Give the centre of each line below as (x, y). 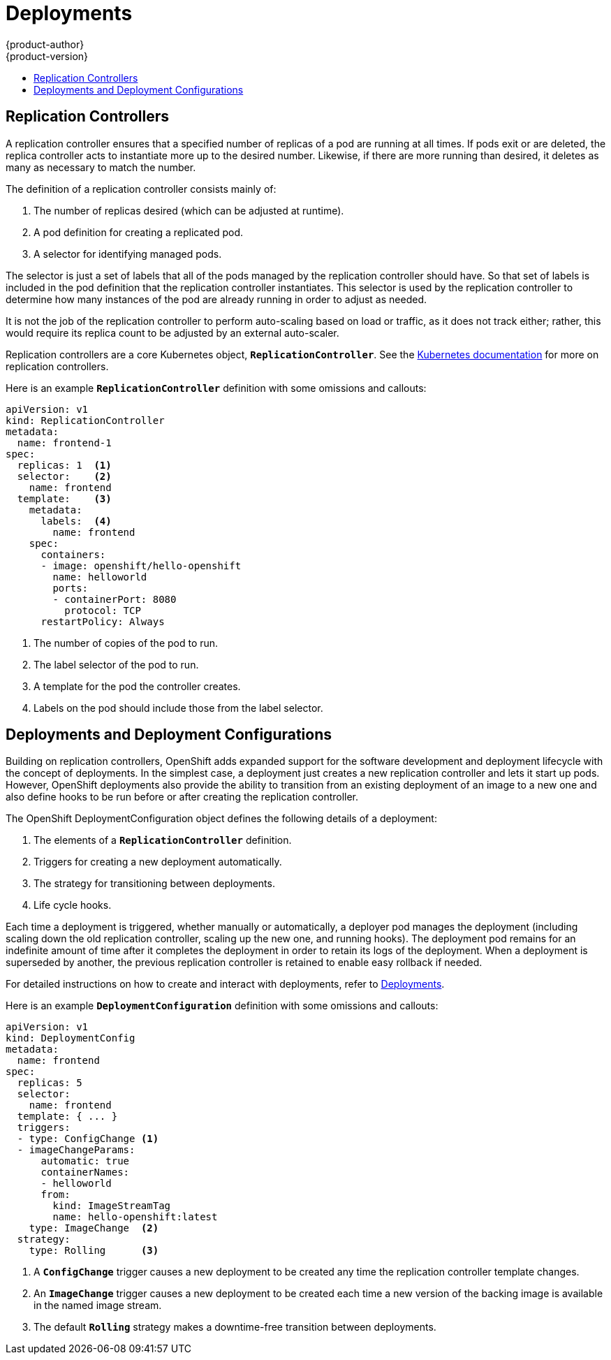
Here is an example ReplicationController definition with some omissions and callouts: (216, 388)
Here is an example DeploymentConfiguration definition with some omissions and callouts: (222, 1006)
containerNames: (85, 1172)
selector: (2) (64, 476)
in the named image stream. (98, 1306)
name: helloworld (100, 577)
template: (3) (64, 498)
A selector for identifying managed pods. (128, 254)
